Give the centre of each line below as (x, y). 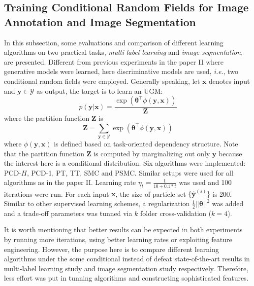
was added (228, 203)
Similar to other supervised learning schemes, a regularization (97, 203)
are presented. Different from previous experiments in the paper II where (114, 61)
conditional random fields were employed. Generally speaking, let (102, 81)
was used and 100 (205, 182)
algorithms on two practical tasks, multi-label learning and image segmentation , (124, 52)
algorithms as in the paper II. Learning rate (70, 182)
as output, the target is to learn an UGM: (100, 90)
